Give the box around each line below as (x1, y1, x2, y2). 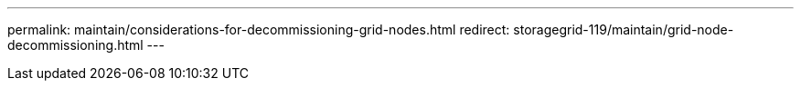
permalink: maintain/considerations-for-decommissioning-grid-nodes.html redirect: (7, 22, 510, 37)
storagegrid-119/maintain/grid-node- (513, 22, 734, 37)
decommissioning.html (7, 37, 144, 53)
